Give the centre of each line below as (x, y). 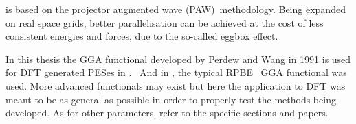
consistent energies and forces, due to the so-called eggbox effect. (142, 36)
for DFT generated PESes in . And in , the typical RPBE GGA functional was (176, 72)
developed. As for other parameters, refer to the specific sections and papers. (167, 113)
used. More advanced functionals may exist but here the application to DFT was (176, 85)
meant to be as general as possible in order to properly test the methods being (171, 99)
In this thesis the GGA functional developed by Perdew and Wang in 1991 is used (178, 59)
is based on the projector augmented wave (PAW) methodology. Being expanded (176, 9)
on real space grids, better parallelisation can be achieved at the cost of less (165, 22)
